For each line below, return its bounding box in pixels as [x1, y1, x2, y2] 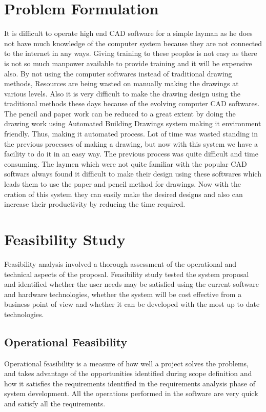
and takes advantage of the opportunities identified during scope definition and [4, 368, 252, 379]
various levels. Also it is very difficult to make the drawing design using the [4, 88, 240, 99]
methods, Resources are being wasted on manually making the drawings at [4, 78, 239, 89]
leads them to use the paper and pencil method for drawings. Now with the [4, 179, 241, 189]
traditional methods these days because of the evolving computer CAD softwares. [4, 98, 260, 109]
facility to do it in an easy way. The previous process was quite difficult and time [4, 148, 258, 159]
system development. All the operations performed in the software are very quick [4, 388, 258, 399]
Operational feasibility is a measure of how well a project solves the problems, [4, 358, 249, 368]
